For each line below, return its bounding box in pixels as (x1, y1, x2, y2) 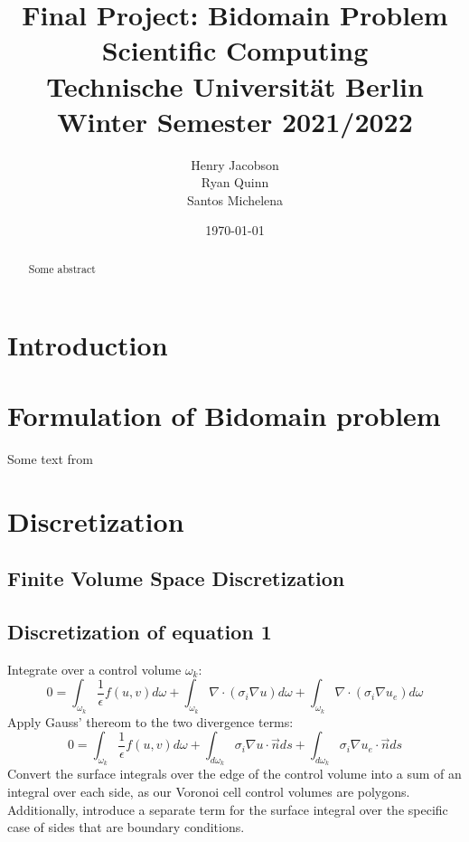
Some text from (7, 449, 93, 468)
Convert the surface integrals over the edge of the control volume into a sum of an (7, 764, 462, 783)
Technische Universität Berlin (46, 67, 424, 104)
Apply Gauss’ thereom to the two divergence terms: (7, 712, 294, 731)
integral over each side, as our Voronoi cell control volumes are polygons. (7, 781, 410, 800)
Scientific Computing (101, 32, 369, 69)
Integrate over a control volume (7, 659, 182, 678)
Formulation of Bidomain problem (7, 396, 441, 433)
